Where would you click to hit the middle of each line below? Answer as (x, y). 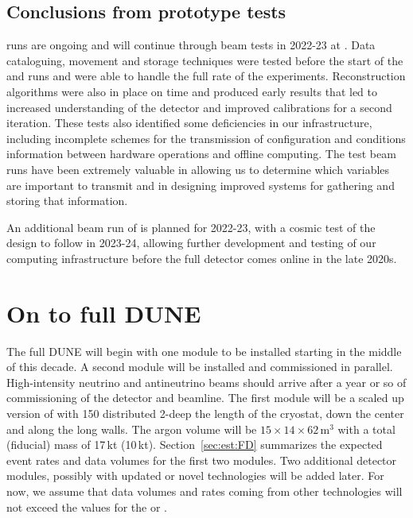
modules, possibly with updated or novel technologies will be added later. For (195, 475)
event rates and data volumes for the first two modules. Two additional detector (202, 460)
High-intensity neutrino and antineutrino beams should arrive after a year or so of (206, 382)
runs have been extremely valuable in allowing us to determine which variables (198, 169)
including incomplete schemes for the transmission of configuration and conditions (206, 138)
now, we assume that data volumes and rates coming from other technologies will (205, 491)
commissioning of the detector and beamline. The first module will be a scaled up (205, 398)
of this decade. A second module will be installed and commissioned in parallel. (200, 367)
